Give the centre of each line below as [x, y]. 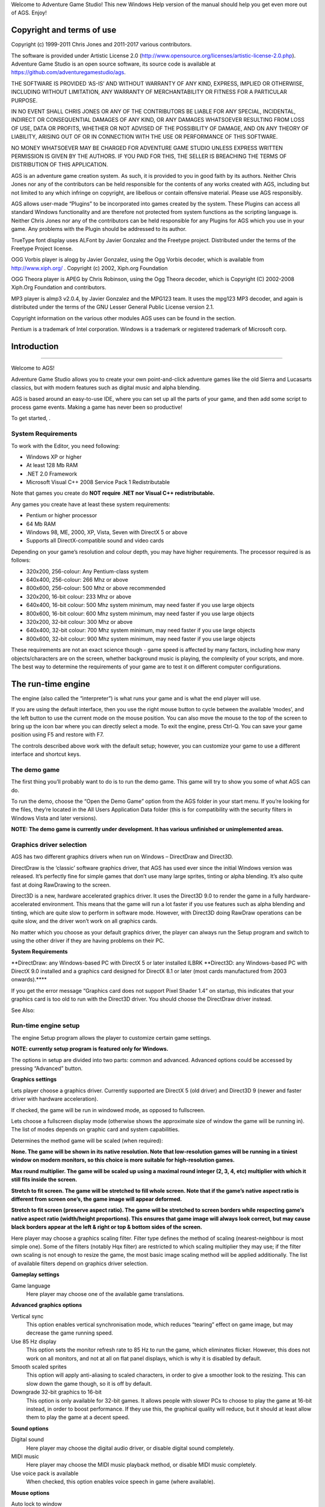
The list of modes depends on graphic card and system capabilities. [95, 1130]
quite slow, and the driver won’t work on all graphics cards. [84, 921]
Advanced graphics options [47, 1305]
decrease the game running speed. [70, 1333]
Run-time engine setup [45, 1026]
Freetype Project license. [42, 248]
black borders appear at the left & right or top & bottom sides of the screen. [107, 1227]
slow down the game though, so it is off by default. [89, 1383]
